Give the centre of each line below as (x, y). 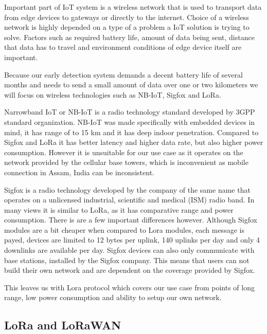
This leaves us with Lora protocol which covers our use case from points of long (129, 287)
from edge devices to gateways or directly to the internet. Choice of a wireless (127, 17)
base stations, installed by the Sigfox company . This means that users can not (127, 260)
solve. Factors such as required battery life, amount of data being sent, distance (129, 37)
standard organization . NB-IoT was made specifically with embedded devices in (130, 122)
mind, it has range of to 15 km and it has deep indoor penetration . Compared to (131, 132)
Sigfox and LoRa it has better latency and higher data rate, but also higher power (134, 142)
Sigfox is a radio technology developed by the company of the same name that (127, 189)
